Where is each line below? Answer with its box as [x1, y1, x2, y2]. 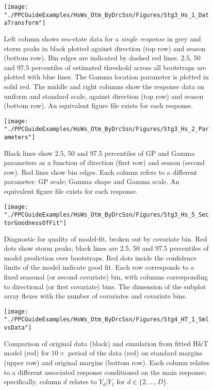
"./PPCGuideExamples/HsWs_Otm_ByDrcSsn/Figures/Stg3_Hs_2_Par [4, 126, 209, 133]
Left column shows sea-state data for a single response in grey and [4, 33, 201, 43]
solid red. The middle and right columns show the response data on [4, 81, 205, 91]
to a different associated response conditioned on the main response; [4, 367, 207, 377]
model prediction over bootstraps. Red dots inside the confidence [4, 252, 197, 262]
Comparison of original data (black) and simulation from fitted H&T [4, 338, 209, 348]
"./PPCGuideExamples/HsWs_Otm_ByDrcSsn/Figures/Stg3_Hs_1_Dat [4, 11, 209, 19]
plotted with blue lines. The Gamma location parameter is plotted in [4, 72, 209, 82]
